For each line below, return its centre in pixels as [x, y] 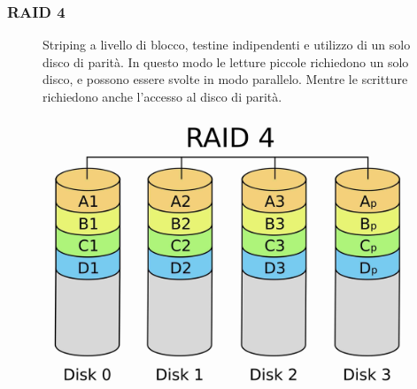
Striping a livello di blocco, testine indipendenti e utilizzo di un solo [227, 45]
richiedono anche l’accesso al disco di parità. [162, 96]
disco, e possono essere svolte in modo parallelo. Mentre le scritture [225, 79]
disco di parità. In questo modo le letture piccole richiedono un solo [226, 61]
